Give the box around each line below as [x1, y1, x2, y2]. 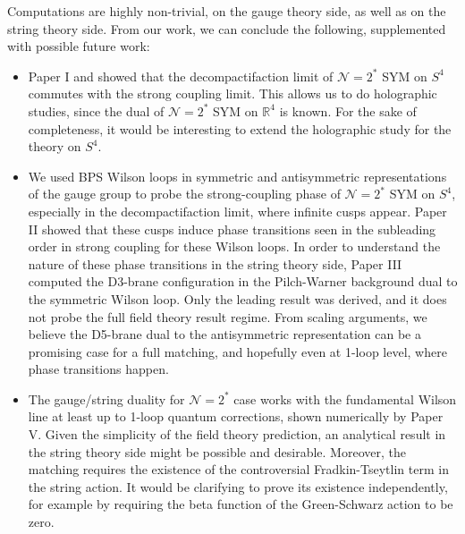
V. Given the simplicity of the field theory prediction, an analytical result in [28, 425, 446, 444]
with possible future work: [7, 37, 150, 55]
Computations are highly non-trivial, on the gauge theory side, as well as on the [7, 2, 446, 20]
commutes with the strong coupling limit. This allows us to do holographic [28, 84, 437, 103]
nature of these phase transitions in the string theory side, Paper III [28, 254, 402, 273]
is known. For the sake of [279, 101, 417, 120]
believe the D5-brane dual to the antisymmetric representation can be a [28, 325, 421, 343]
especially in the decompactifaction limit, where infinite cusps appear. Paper [28, 201, 447, 220]
